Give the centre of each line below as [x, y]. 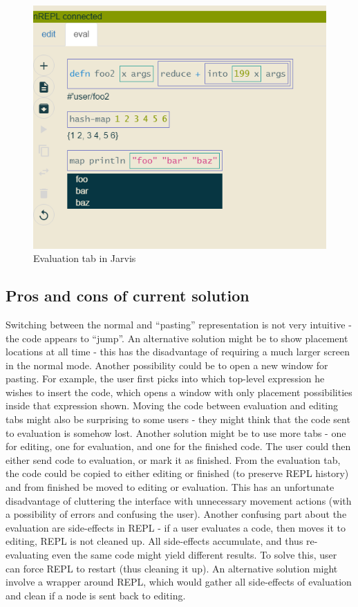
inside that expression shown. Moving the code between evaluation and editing [172, 405]
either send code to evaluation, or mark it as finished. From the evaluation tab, [173, 459]
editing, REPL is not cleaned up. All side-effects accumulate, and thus [154, 541]
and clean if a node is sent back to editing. [96, 595]
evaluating [27, 555]
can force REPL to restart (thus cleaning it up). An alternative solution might [172, 568]
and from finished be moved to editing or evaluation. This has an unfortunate [170, 487]
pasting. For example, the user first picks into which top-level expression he [165, 379]
